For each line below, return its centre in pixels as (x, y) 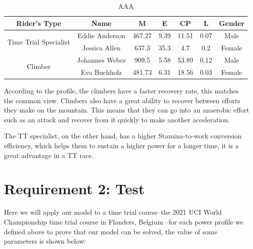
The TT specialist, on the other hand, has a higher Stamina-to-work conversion (123, 136)
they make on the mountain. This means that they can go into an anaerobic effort (127, 110)
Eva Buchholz (101, 72)
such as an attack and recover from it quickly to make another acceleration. (117, 119)
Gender (232, 23)
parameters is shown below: (45, 241)
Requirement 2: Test (74, 189)
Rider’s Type (39, 23)
